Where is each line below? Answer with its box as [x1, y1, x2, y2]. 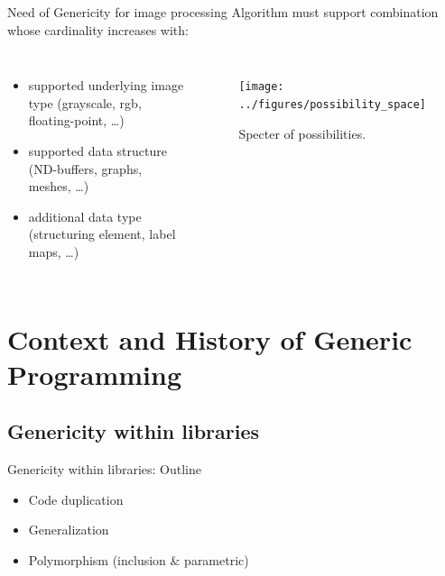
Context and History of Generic [7, 320, 413, 357]
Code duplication [28, 489, 124, 508]
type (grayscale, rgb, [28, 93, 142, 112]
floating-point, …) [28, 111, 125, 130]
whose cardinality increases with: [7, 20, 189, 39]
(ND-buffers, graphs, [28, 159, 143, 178]
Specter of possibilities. [238, 123, 366, 142]
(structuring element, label [28, 224, 176, 243]
